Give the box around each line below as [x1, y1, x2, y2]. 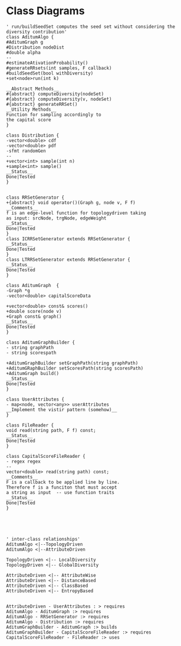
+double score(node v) [6, 308, 62, 314]
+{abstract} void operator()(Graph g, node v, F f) [6, 199, 136, 205]
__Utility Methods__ [6, 106, 57, 112]
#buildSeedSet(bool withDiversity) [6, 70, 94, 76]
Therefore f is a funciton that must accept [6, 484, 117, 490]
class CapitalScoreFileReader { [6, 453, 85, 459]
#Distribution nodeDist [6, 44, 65, 50]
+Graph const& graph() [6, 314, 62, 319]
